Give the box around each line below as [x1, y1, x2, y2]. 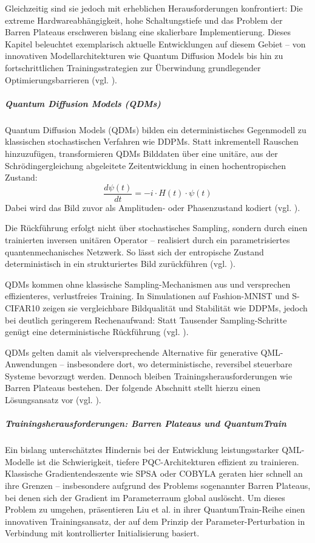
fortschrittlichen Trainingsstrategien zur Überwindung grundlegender [5, 61, 261, 74]
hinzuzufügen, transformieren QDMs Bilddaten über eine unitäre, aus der [5, 147, 278, 159]
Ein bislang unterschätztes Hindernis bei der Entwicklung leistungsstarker [5, 443, 279, 456]
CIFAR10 [5, 301, 40, 314]
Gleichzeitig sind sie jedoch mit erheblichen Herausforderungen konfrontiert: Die [5, 2, 303, 14]
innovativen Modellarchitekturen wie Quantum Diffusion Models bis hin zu [5, 49, 283, 62]
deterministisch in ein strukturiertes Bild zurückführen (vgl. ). [5, 257, 235, 270]
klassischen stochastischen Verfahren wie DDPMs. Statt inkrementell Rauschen [5, 135, 299, 148]
